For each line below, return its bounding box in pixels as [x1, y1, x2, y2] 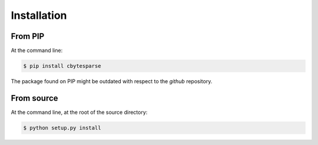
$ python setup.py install [23, 124, 101, 131]
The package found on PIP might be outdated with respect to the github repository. [11, 78, 213, 85]
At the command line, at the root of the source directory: [11, 108, 148, 116]
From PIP [11, 31, 45, 41]
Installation [11, 9, 67, 22]
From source [11, 93, 58, 103]
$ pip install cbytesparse [23, 62, 101, 70]
